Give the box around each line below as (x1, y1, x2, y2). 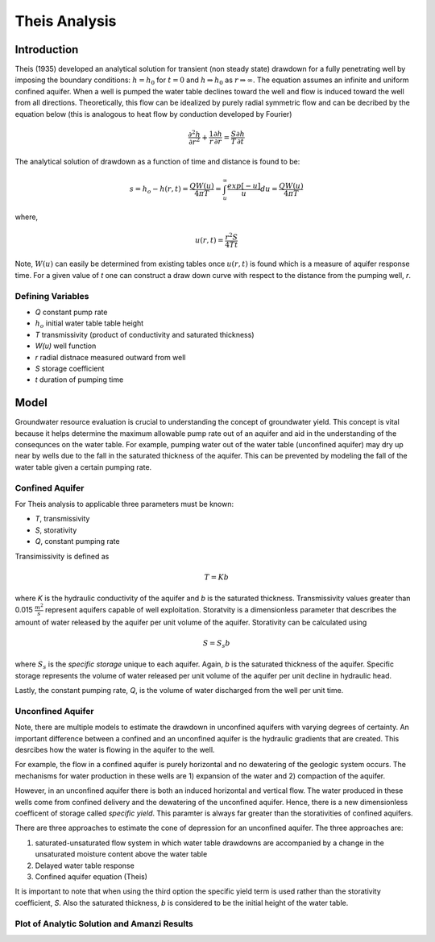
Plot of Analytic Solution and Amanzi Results (14, 918, 193, 929)
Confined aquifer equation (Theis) (35, 871, 148, 882)
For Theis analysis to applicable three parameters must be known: (14, 499, 234, 508)
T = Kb (204, 572, 230, 582)
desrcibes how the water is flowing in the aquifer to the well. (14, 745, 215, 755)
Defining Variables (14, 290, 89, 301)
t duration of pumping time (35, 375, 124, 384)
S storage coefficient (35, 363, 105, 373)
